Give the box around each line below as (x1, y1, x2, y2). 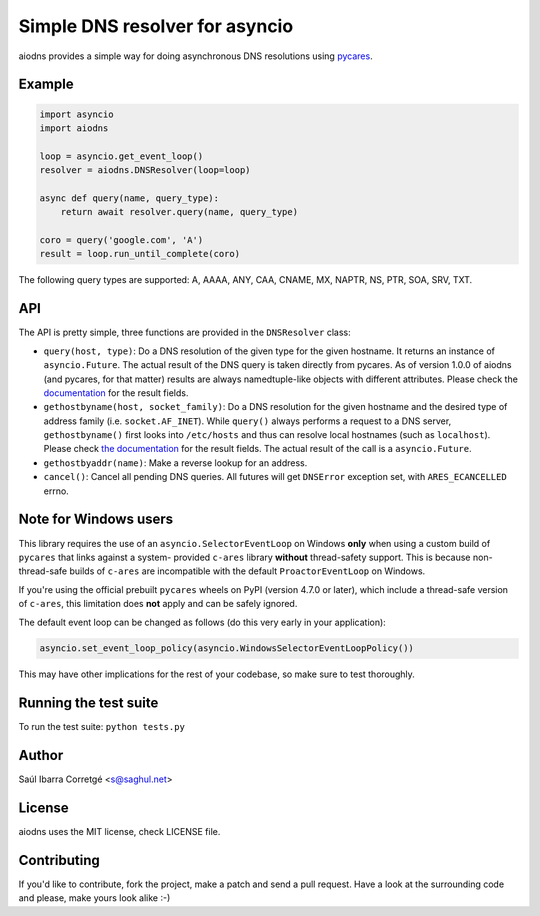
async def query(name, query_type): (39, 192, 220, 204)
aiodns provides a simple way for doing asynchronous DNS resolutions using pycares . (18, 50, 374, 62)
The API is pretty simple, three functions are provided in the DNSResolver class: (18, 326, 351, 339)
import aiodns (39, 122, 109, 134)
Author (18, 747, 64, 764)
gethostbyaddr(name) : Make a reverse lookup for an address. (43, 456, 308, 469)
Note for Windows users (18, 511, 174, 528)
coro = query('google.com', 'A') (39, 235, 204, 246)
